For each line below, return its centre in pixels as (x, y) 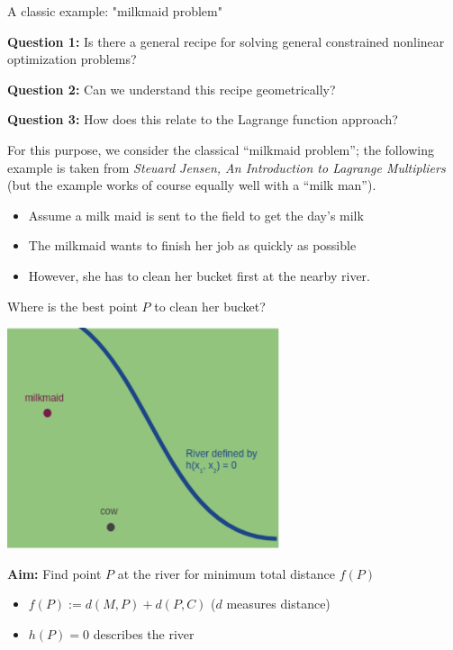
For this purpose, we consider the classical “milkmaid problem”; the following (221, 149)
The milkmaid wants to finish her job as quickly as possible (192, 245)
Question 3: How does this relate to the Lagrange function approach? (203, 119)
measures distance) (278, 604)
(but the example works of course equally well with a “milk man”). (192, 185)
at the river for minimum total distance (226, 573)
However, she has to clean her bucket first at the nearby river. (199, 275)
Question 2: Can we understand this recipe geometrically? (172, 89)
